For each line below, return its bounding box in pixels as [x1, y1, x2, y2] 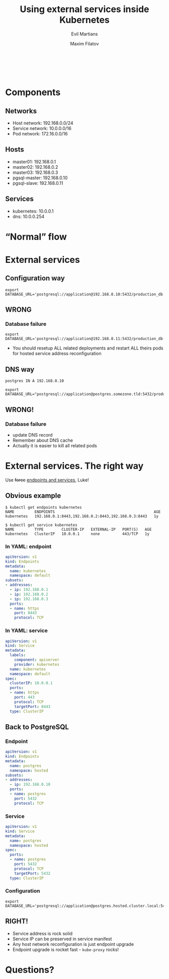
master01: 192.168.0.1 [12, 159, 56, 165]
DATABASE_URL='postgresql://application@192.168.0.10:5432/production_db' [5, 292, 165, 297]
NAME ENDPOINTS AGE [5, 509, 161, 514]
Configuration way [5, 274, 65, 283]
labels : [10, 653, 26, 658]
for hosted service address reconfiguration [12, 351, 102, 357]
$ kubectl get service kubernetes [5, 522, 78, 527]
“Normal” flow [5, 231, 67, 242]
